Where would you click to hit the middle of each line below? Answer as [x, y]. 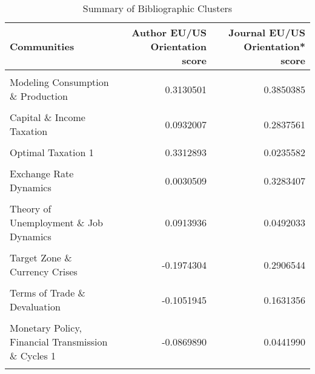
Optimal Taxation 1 [52, 152]
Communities [42, 46]
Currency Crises [44, 271]
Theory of [31, 208]
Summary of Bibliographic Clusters [157, 8]
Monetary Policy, [46, 328]
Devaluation [35, 307]
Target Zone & [41, 258]
